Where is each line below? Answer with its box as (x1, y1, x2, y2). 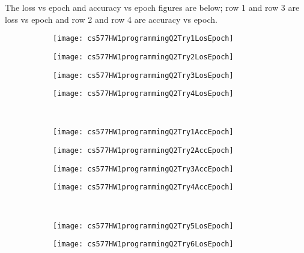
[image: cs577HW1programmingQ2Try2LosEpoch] (53, 52, 234, 61)
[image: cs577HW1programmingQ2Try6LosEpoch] (53, 240, 234, 249)
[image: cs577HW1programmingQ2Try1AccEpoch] (53, 128, 234, 137)
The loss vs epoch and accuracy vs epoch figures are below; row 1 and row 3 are (5, 1, 300, 13)
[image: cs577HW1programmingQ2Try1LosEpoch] (53, 34, 234, 43)
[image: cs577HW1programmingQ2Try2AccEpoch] (53, 146, 234, 155)
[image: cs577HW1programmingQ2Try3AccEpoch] (53, 164, 234, 173)
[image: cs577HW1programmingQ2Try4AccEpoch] (53, 183, 234, 192)
